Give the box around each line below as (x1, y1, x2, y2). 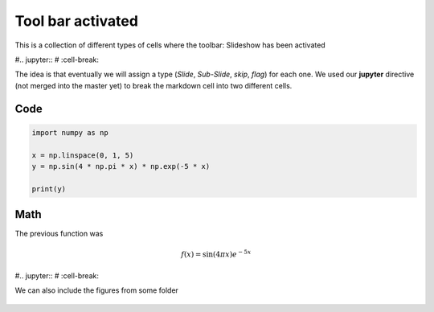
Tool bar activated (14, 12, 138, 30)
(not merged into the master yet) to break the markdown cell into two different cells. (14, 80, 293, 90)
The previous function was (14, 229, 104, 239)
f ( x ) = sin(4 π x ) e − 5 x (181, 248, 252, 259)
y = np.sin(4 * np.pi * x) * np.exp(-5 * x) (31, 162, 211, 170)
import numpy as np (31, 128, 108, 137)
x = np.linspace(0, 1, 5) (31, 150, 134, 160)
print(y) (31, 184, 67, 193)
